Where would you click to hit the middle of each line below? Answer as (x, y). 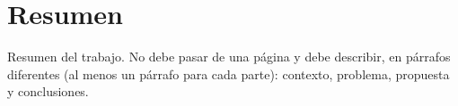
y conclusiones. (48, 91)
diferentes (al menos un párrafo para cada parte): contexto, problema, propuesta (229, 73)
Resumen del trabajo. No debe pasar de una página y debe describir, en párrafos (229, 57)
